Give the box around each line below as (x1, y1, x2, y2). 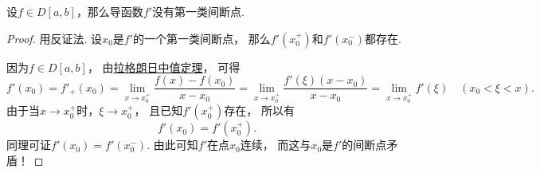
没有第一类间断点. (152, 3, 245, 19)
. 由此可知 (147, 136, 198, 153)
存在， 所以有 (224, 102, 295, 119)
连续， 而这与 (240, 136, 311, 153)
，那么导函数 (76, 3, 143, 19)
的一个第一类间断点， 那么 (133, 29, 271, 46)
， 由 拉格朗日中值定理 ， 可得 (87, 58, 241, 75)
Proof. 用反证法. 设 (6, 29, 103, 46)
